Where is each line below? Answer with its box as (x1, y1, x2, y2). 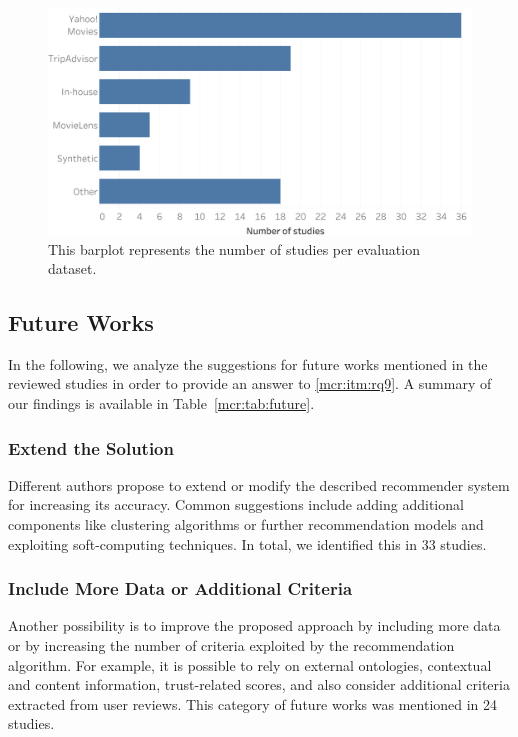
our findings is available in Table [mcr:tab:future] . (8, 393, 315, 414)
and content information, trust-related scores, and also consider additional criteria (8, 674, 510, 695)
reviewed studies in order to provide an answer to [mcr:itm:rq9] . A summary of (8, 373, 492, 394)
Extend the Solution (8, 435, 174, 460)
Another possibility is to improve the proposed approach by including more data (8, 615, 501, 636)
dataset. (48, 258, 97, 279)
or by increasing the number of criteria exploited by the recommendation (8, 635, 455, 656)
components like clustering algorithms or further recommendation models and (8, 514, 484, 535)
